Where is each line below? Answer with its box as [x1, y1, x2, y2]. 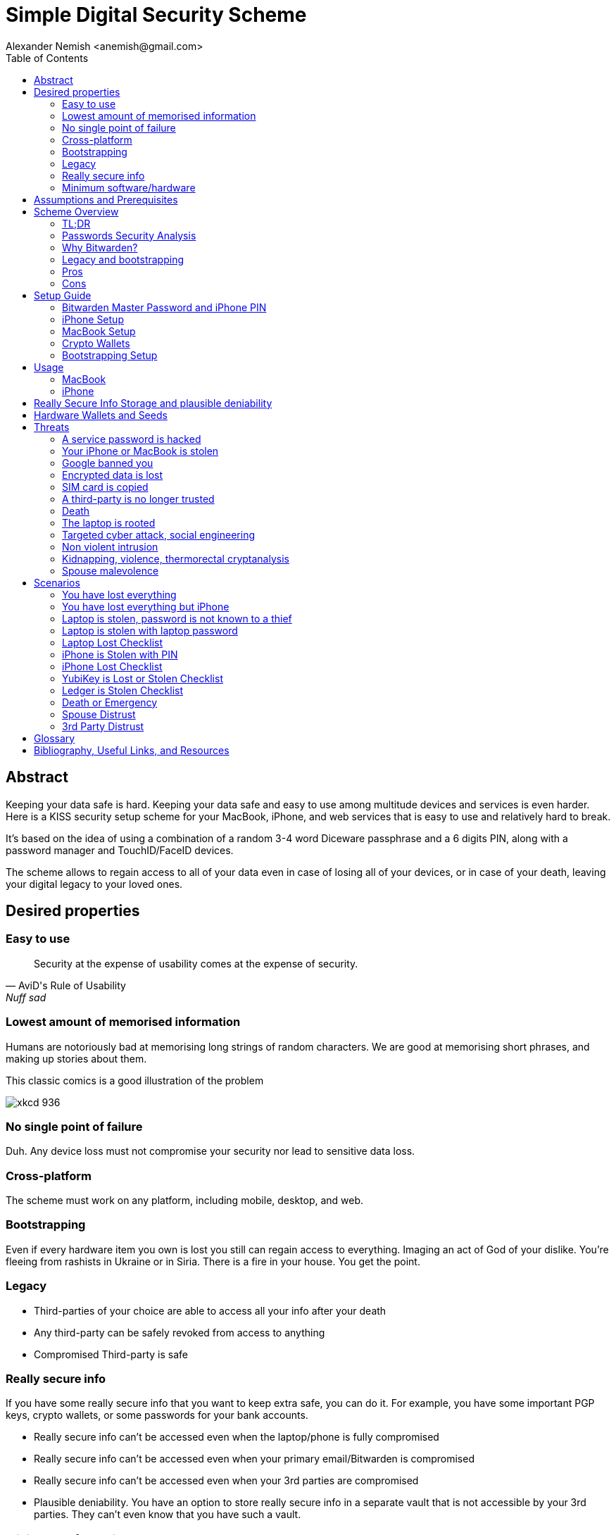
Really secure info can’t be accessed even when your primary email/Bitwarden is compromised [34, 1453, 474, 1465]
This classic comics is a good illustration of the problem [6, 1074, 264, 1086]
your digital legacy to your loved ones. [6, 877, 183, 890]
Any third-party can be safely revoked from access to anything [34, 1326, 325, 1339]
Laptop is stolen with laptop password [62, 624, 238, 637]
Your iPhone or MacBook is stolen [62, 444, 219, 457]
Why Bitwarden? [62, 241, 138, 253]
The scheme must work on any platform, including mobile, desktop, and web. [6, 1194, 364, 1207]
